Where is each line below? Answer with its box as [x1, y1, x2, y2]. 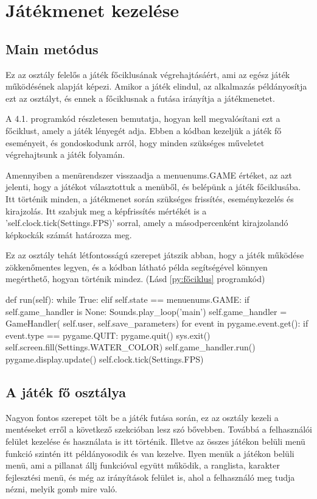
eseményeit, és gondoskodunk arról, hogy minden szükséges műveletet [5, 136, 265, 149]
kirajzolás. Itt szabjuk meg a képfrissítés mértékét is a [5, 204, 207, 217]
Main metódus [5, 39, 99, 58]
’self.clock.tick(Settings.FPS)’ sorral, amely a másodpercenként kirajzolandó [5, 216, 288, 229]
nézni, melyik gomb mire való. [5, 483, 117, 495]
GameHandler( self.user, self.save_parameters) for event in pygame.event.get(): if [5, 317, 308, 330]
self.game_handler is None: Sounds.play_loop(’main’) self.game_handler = [5, 305, 287, 317]
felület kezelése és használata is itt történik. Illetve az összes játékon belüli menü [5, 435, 305, 448]
